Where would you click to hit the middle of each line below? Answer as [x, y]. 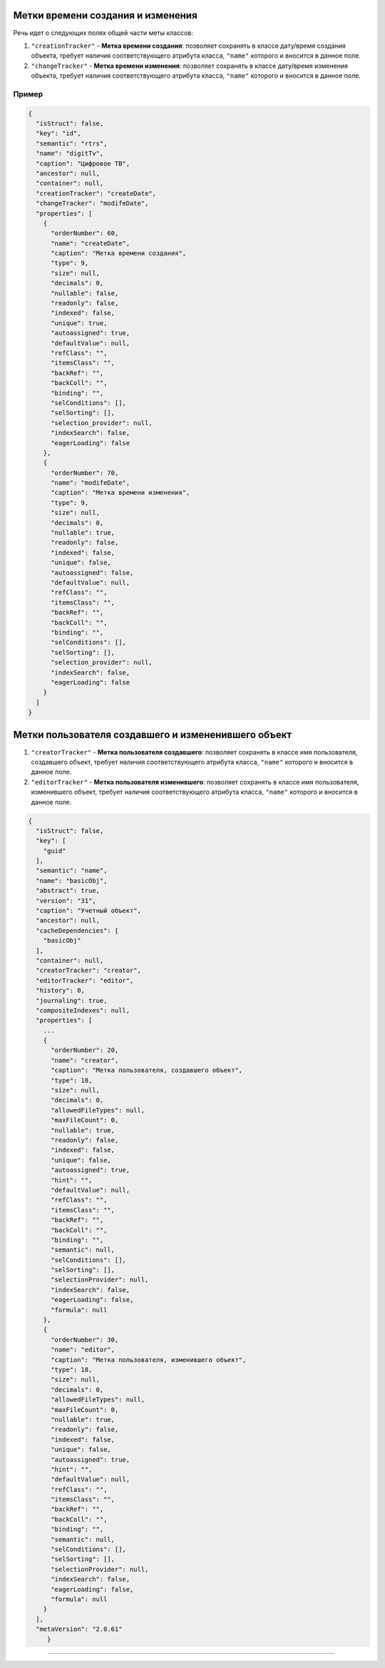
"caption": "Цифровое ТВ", [83, 163]
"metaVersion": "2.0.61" [79, 1629]
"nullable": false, [85, 293]
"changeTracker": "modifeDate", [92, 204]
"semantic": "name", [72, 871]
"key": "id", [58, 133]
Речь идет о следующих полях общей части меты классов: [103, 33]
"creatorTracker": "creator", [89, 971]
